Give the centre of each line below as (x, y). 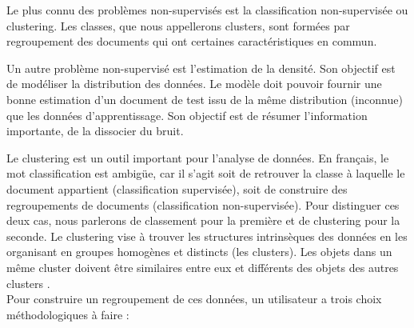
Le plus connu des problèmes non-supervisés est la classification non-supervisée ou (207, 10)
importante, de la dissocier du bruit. (95, 131)
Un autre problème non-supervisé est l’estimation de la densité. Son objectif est (201, 68)
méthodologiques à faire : (68, 314)
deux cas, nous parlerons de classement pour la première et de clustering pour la (203, 220)
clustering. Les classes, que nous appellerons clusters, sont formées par (178, 25)
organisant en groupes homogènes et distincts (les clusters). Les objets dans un (199, 252)
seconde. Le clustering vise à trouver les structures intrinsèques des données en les (207, 236)
